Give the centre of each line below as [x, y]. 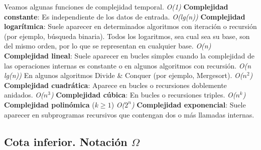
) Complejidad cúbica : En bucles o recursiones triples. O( [143, 95]
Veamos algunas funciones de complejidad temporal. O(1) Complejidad [116, 6]
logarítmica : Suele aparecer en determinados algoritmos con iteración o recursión [130, 26]
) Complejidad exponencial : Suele [188, 104]
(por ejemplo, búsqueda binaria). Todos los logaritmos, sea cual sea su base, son [127, 36]
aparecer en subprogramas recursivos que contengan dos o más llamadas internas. [129, 114]
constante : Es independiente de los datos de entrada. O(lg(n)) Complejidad [125, 16]
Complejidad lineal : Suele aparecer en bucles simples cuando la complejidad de [129, 55]
